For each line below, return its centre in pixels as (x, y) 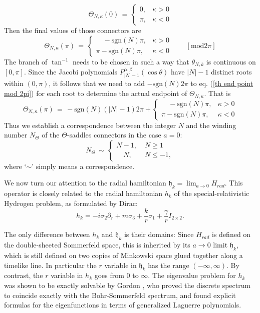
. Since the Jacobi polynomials (71, 72)
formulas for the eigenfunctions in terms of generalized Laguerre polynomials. (123, 305)
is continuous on (231, 61)
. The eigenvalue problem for (192, 275)
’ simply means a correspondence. (83, 166)
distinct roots (231, 72)
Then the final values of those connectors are (73, 30)
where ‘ (15, 166)
